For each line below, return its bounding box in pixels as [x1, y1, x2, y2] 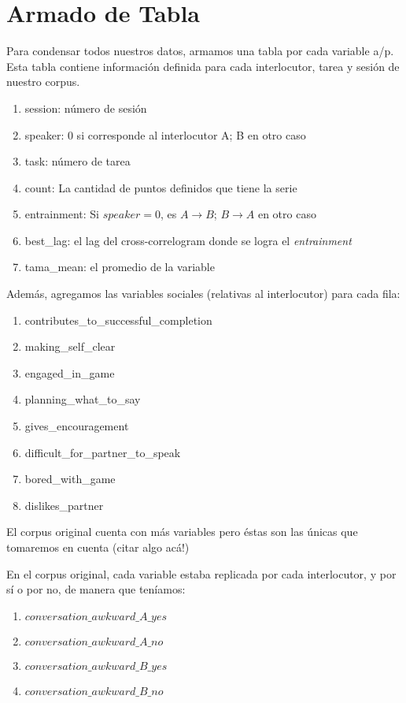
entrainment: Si [24, 206, 99, 222]
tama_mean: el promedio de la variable [24, 259, 215, 275]
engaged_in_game [24, 364, 115, 381]
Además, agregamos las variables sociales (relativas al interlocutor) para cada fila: [6, 285, 400, 302]
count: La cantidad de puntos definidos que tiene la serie [24, 179, 297, 195]
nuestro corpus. [6, 73, 80, 90]
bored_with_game [24, 471, 116, 487]
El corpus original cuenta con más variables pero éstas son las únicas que [6, 523, 358, 540]
